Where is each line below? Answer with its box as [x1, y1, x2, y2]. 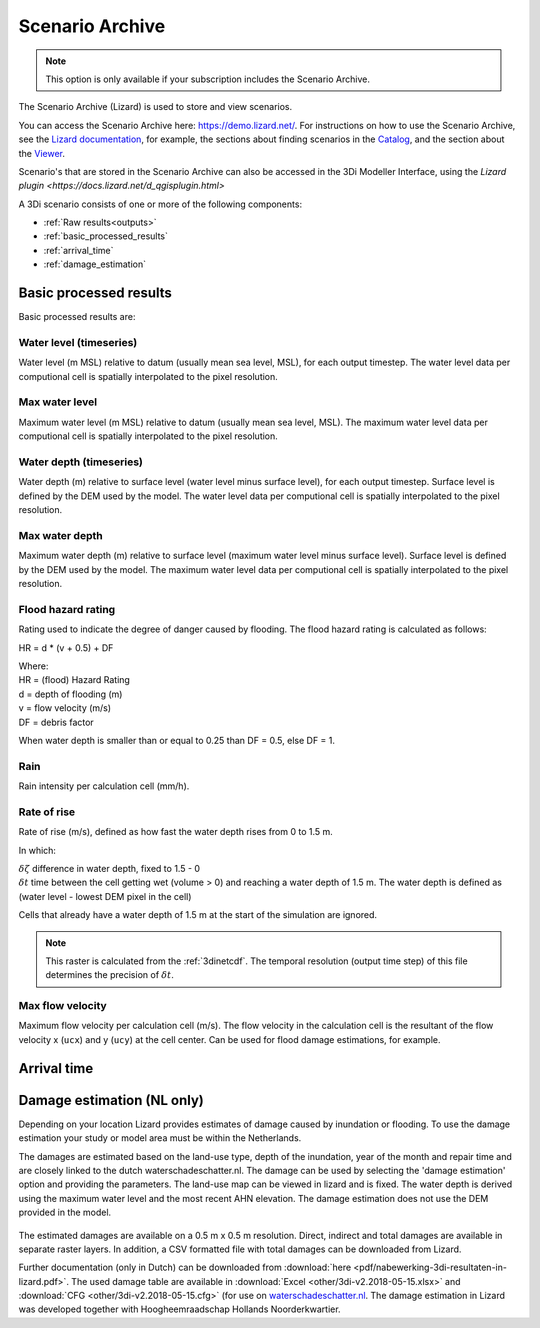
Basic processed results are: [18, 311, 136, 323]
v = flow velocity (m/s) [18, 702, 112, 714]
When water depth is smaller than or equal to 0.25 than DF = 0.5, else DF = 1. [18, 734, 335, 746]
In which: [18, 844, 57, 856]
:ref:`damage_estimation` [43, 258, 147, 270]
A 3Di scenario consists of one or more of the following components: [18, 198, 303, 210]
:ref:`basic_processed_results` [43, 230, 169, 242]
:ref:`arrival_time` [43, 244, 114, 256]
